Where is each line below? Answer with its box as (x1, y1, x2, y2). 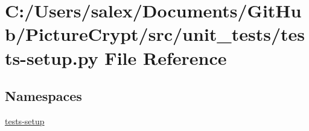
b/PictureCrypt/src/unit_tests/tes (5, 22, 305, 46)
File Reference (104, 45, 227, 70)
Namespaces (5, 87, 82, 105)
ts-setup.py (5, 45, 98, 70)
